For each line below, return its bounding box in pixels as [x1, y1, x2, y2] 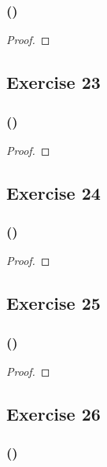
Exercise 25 [6, 291, 101, 315]
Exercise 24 [6, 180, 101, 204]
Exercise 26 [6, 401, 101, 425]
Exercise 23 [6, 70, 101, 94]
